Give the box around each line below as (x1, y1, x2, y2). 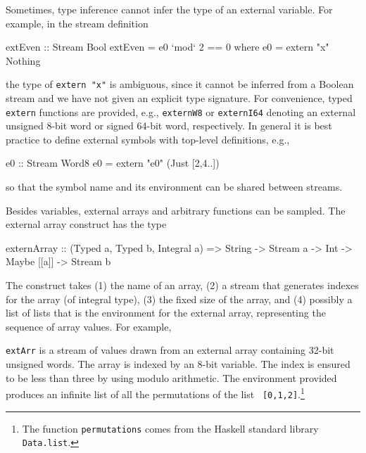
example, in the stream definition (6, 15, 149, 30)
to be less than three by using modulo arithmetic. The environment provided (6, 370, 337, 385)
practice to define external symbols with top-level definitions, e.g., (6, 132, 290, 146)
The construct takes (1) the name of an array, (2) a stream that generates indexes (6, 278, 359, 293)
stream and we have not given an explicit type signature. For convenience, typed (6, 91, 353, 106)
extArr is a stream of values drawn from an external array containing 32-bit (6, 343, 334, 357)
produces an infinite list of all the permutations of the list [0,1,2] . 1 (6, 385, 305, 401)
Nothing (6, 53, 41, 68)
